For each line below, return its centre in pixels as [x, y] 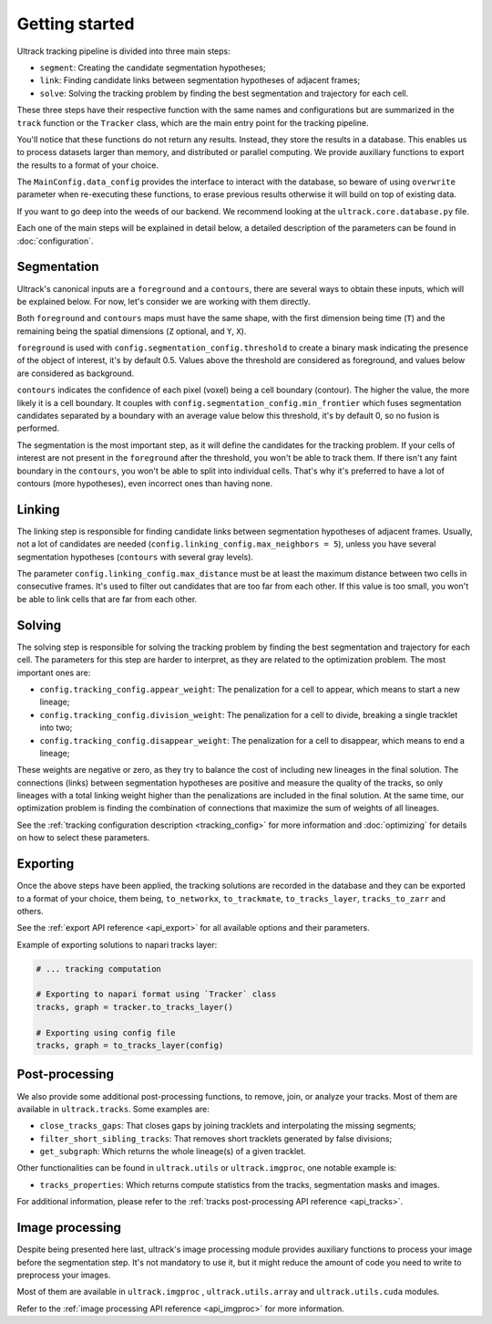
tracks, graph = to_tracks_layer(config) [130, 1046]
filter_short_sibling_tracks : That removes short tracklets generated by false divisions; [216, 1138]
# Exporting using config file [106, 1032]
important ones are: [54, 672]
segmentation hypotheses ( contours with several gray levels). [135, 557]
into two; [56, 728]
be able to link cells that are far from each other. [107, 599]
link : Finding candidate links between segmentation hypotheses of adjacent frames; [200, 80]
